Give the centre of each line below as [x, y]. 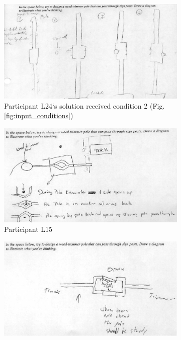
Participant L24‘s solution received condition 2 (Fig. [84, 105]
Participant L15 [28, 229]
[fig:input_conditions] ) [39, 115]
